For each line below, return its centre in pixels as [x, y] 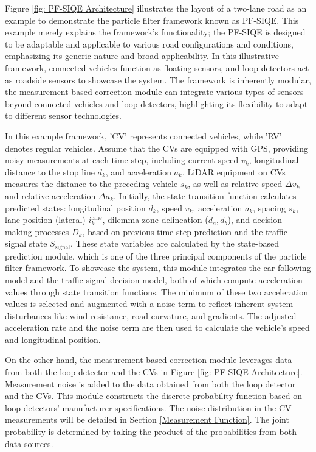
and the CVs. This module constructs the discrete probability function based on [154, 396]
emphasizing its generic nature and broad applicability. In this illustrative [142, 56]
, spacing [269, 207]
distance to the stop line [50, 171]
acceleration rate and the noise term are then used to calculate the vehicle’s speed [157, 327]
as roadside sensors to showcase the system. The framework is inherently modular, [158, 79]
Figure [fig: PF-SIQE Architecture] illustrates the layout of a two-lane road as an [156, 8]
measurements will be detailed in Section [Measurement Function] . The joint [147, 419]
